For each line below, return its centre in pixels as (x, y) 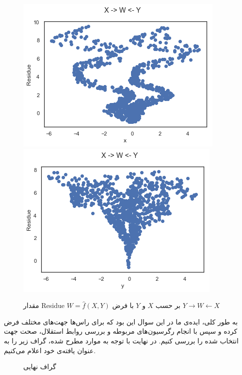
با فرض (123, 305)
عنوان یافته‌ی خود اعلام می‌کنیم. (50, 350)
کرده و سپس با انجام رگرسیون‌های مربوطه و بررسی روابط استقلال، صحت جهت (121, 331)
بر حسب (168, 305)
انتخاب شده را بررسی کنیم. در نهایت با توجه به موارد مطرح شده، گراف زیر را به (121, 340)
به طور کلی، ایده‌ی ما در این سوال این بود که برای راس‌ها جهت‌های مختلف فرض (121, 321)
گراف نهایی (40, 366)
